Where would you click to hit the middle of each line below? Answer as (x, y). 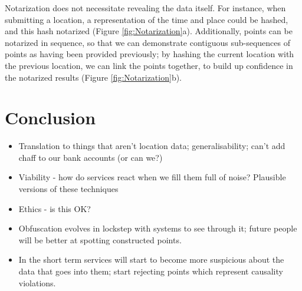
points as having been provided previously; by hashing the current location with (150, 54)
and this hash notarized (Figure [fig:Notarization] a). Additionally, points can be (149, 31)
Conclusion (50, 118)
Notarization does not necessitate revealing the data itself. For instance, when (145, 8)
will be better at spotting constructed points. (100, 239)
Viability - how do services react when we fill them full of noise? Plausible (152, 177)
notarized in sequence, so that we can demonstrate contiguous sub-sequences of (147, 42)
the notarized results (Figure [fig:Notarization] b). (93, 77)
